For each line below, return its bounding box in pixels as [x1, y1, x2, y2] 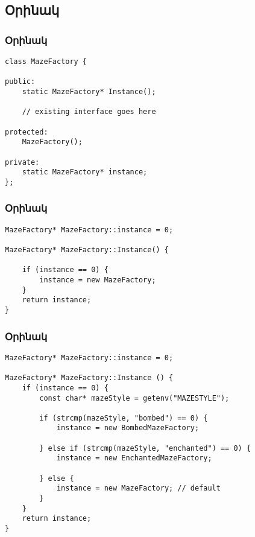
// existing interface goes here [22, 107, 156, 116]
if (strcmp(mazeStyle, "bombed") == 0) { [39, 413, 208, 422]
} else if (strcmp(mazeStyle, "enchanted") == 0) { [39, 443, 251, 453]
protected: [5, 127, 48, 136]
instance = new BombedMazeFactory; [56, 424, 200, 433]
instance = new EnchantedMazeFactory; [56, 454, 212, 463]
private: [5, 157, 40, 167]
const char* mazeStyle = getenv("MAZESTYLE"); [39, 393, 230, 402]
